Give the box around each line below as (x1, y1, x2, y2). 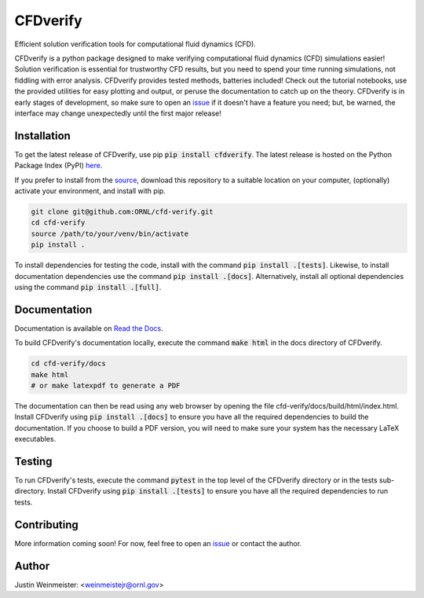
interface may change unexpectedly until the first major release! (14, 108, 221, 118)
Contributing (14, 518, 79, 531)
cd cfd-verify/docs (31, 359, 106, 369)
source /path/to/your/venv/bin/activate (31, 229, 188, 238)
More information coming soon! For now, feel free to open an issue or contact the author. (14, 538, 302, 548)
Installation (14, 129, 71, 142)
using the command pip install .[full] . (14, 282, 162, 292)
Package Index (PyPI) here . (14, 161, 103, 171)
